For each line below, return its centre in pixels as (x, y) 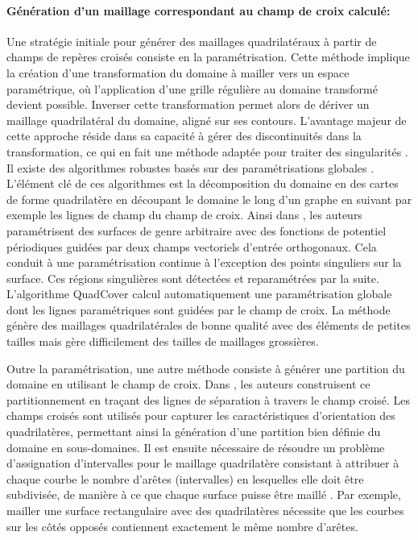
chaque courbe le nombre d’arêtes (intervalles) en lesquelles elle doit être (185, 478)
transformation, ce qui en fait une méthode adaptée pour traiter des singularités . (207, 151)
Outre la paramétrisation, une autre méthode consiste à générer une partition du (206, 368)
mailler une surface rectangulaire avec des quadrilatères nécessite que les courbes (205, 511)
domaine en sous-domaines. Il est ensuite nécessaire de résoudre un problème (196, 447)
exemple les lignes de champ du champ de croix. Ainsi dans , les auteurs (184, 215)
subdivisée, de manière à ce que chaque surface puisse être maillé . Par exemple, (204, 494)
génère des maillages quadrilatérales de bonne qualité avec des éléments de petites (209, 325)
